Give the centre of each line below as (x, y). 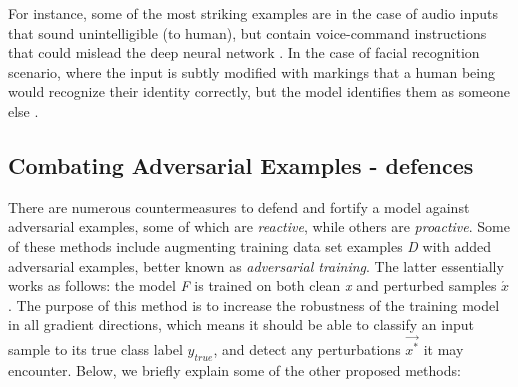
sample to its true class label (95, 349)
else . (23, 110)
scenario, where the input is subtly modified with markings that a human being (251, 71)
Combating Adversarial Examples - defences (241, 164)
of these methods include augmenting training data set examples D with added (250, 245)
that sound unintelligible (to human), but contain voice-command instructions (247, 32)
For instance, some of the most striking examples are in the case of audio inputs (253, 13)
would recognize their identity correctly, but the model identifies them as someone (259, 91)
